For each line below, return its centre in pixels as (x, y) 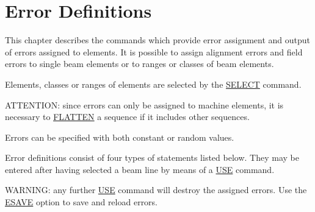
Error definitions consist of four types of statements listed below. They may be (152, 157)
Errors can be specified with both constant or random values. (120, 137)
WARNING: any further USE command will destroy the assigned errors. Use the (156, 190)
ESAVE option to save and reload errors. (81, 202)
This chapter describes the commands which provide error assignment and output (158, 40)
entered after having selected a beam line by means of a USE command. (140, 169)
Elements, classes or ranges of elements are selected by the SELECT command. (153, 84)
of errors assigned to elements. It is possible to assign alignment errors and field (154, 51)
